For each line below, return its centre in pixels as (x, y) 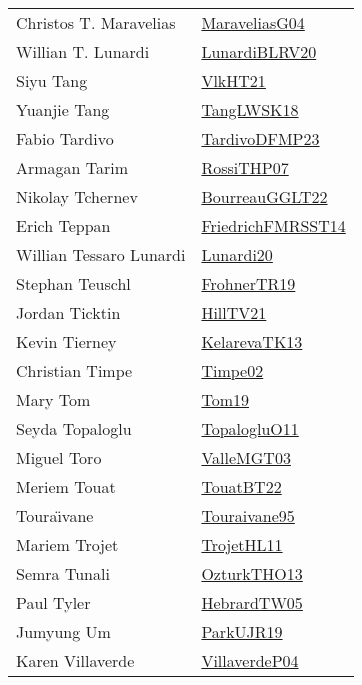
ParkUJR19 (242, 631)
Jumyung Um (63, 631)
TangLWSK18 (250, 109)
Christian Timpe (74, 370)
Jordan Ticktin (68, 312)
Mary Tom (53, 399)
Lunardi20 (237, 254)
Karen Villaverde (75, 660)
